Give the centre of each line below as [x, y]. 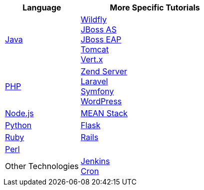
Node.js [19, 113]
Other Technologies [42, 166]
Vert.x [92, 59]
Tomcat [95, 49]
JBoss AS [99, 29]
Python [18, 125]
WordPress [101, 101]
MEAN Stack [104, 113]
